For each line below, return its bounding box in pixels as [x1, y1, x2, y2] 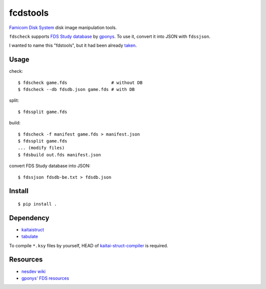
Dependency [9, 214, 49, 222]
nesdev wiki [21, 268, 46, 274]
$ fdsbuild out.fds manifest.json [18, 152, 101, 157]
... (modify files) [18, 145, 65, 151]
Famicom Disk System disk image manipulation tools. [9, 25, 117, 30]
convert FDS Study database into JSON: [9, 163, 91, 169]
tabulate [21, 233, 38, 239]
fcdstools [9, 7, 49, 18]
